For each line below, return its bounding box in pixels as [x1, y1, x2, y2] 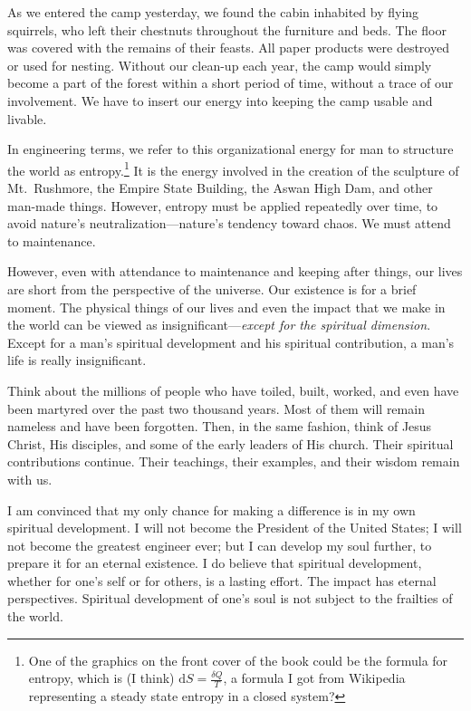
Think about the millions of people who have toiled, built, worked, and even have [7, 380, 459, 399]
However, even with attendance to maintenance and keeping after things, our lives [7, 262, 463, 281]
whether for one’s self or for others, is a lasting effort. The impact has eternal [7, 571, 437, 590]
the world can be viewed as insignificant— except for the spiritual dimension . [7, 315, 431, 334]
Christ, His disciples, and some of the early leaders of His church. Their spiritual [7, 434, 454, 453]
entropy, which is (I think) [28, 668, 175, 687]
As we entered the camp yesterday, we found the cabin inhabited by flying [7, 3, 419, 21]
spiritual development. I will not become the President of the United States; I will [7, 518, 462, 537]
